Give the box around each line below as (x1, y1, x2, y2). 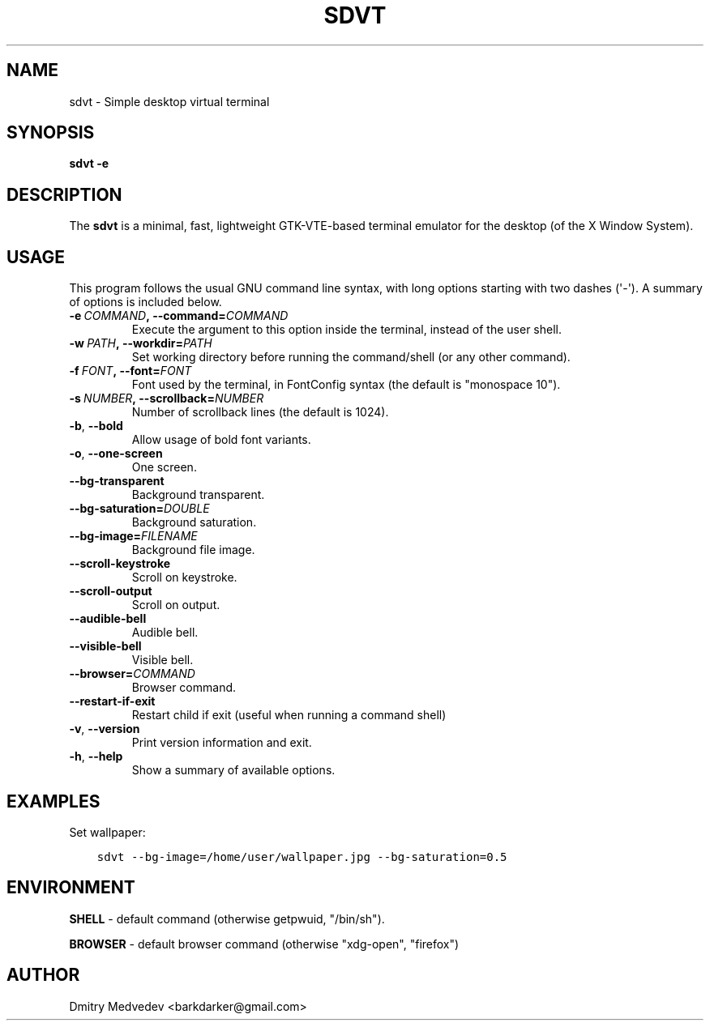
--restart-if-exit (69, 694, 156, 709)
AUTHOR (6, 965, 80, 986)
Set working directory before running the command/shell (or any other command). (131, 350, 571, 364)
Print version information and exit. (131, 735, 312, 750)
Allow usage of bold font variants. (131, 433, 311, 447)
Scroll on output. (131, 598, 220, 612)
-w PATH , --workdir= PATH (69, 336, 212, 351)
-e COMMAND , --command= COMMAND (69, 309, 289, 323)
